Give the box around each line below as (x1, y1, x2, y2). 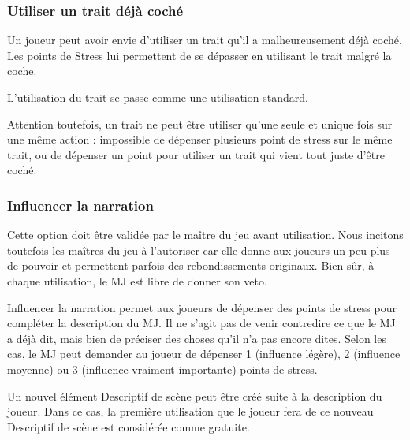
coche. (7, 62, 37, 79)
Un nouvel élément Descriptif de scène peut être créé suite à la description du (7, 387, 382, 404)
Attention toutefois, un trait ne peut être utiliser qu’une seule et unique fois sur (7, 115, 393, 132)
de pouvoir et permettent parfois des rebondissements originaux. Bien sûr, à (7, 257, 375, 274)
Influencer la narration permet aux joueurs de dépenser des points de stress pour (7, 299, 397, 315)
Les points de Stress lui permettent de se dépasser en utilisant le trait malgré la (7, 47, 392, 63)
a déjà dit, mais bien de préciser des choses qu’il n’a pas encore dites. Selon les (7, 330, 386, 346)
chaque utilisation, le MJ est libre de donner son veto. (7, 272, 267, 289)
